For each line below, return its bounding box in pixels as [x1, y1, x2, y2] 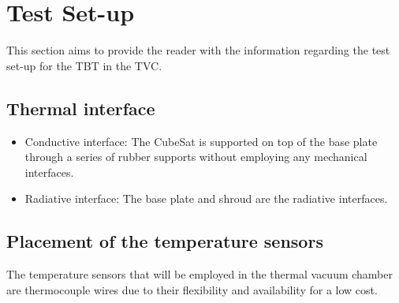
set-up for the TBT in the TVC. [6, 57, 162, 73]
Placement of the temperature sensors [6, 229, 323, 253]
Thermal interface [6, 95, 155, 120]
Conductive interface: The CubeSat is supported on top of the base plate [24, 133, 378, 149]
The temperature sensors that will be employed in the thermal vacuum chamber [6, 266, 393, 282]
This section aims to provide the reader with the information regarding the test [6, 42, 390, 58]
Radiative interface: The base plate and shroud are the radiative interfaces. [24, 190, 388, 207]
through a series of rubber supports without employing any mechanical [24, 148, 367, 165]
